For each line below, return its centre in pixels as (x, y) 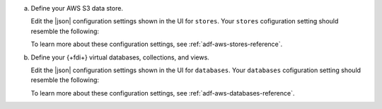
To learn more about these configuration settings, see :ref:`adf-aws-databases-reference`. (163, 93)
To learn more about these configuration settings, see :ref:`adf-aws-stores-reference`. (157, 44)
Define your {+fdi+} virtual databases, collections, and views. (120, 57)
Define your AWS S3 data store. (77, 8)
